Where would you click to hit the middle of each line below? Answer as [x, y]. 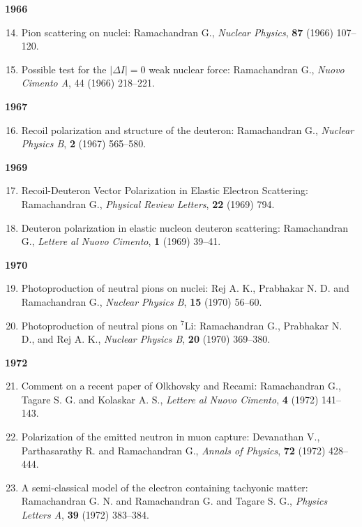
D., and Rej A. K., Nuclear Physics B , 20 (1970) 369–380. [146, 339]
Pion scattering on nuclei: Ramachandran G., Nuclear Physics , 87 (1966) [177, 32]
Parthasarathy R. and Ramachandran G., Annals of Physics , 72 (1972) [173, 450]
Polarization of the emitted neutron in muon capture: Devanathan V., [171, 437]
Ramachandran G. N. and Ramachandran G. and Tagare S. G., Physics [174, 501]
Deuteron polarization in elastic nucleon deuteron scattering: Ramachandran [185, 227]
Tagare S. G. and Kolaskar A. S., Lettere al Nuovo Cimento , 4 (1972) [170, 399]
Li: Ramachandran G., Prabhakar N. [263, 325]
